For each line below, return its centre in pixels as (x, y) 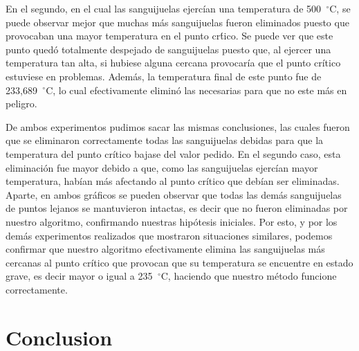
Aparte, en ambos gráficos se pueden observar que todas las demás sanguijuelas (174, 194)
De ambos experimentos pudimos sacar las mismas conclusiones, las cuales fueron (178, 126)
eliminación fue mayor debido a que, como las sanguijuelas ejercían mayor (162, 167)
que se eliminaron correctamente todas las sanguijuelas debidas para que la (165, 140)
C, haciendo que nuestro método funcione (249, 276)
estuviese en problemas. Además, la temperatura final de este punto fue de (164, 76)
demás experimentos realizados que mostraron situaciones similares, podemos (169, 235)
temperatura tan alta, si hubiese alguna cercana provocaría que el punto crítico (173, 63)
